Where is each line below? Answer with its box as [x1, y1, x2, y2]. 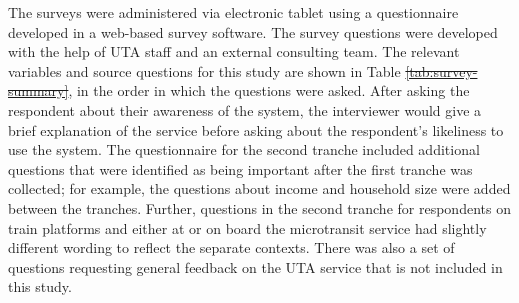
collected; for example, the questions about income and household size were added [8, 178, 511, 199]
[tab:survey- [405, 60, 478, 81]
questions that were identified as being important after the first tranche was [8, 158, 473, 179]
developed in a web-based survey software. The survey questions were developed [8, 21, 498, 42]
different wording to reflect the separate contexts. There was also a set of [8, 237, 455, 258]
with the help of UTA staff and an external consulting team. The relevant [8, 41, 460, 62]
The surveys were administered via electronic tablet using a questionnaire [8, 2, 459, 22]
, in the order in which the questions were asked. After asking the [68, 80, 470, 101]
